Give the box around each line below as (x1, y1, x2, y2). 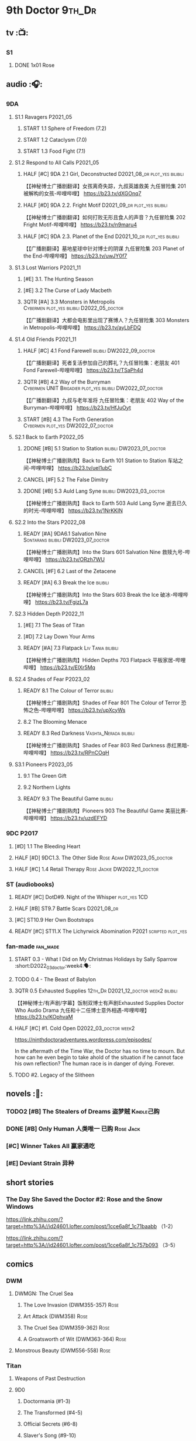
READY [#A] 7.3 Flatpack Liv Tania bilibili (23, 644, 119, 651)
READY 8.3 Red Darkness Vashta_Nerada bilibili (23, 730, 135, 737)
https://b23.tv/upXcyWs (68, 706, 126, 713)
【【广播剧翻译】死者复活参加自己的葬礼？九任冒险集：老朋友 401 (23, 359, 180, 366)
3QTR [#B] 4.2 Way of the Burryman (23, 378, 111, 385)
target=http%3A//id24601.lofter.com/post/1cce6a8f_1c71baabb (6, 1223, 157, 1230)
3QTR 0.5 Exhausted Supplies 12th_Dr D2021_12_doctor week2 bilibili (14, 987, 178, 994)
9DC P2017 (6, 830, 38, 838)
